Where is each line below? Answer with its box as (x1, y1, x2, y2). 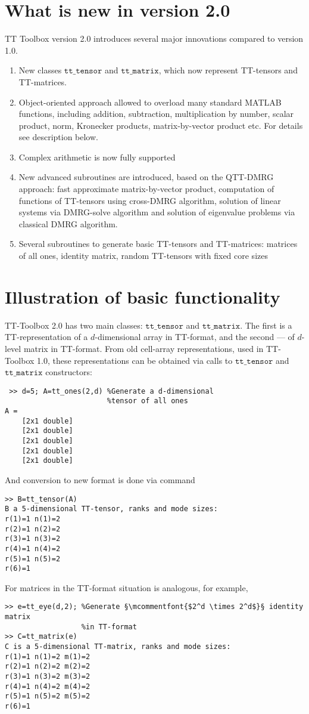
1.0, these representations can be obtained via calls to (37, 354, 233, 366)
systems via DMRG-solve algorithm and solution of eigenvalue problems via (18, 206, 295, 218)
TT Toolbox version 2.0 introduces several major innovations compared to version (5, 32, 304, 45)
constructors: (45, 366, 92, 378)
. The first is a (240, 319, 292, 331)
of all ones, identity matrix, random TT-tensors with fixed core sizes (18, 249, 268, 262)
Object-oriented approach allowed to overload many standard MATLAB (18, 95, 282, 108)
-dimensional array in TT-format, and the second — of (95, 330, 295, 343)
